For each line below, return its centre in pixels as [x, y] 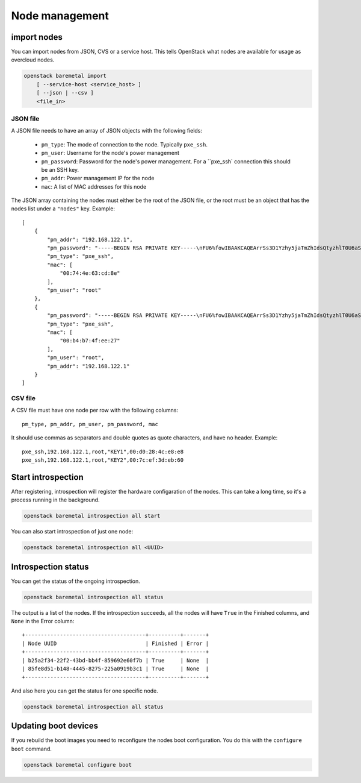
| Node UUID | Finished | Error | [116, 643]
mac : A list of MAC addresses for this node [94, 186]
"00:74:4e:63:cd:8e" [90, 273]
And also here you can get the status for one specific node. [85, 691]
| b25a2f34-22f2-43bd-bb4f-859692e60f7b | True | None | [116, 660]
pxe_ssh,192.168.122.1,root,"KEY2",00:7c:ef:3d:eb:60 [103, 460]
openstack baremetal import [65, 76]
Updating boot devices [55, 726]
